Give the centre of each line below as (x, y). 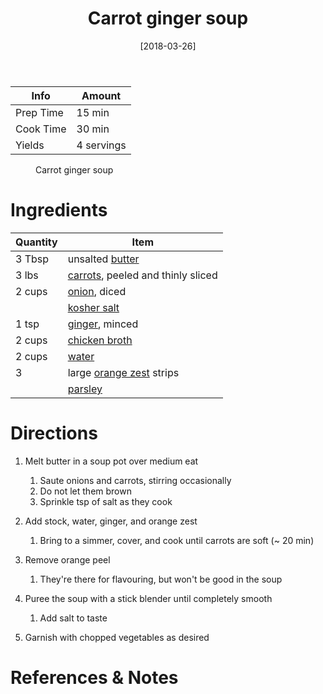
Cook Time (41, 129)
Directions (54, 433)
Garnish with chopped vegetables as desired (117, 637)
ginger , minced (103, 324)
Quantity (36, 242)
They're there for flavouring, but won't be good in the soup (161, 579)
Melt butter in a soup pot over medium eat (111, 461)
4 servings (101, 145)
